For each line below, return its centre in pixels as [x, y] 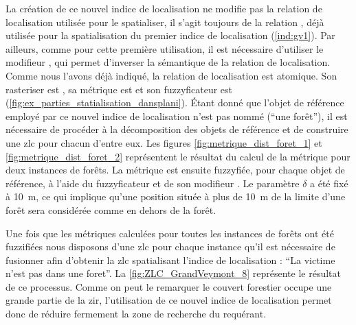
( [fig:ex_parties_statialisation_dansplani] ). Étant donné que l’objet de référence [175, 103]
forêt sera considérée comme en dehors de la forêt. [111, 209]
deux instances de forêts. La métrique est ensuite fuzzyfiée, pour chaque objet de [175, 170]
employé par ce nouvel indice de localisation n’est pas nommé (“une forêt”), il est [177, 116]
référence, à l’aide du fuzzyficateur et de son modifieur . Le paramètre [153, 183]
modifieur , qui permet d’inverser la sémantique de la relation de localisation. [168, 62]
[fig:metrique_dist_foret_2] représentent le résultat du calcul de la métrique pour [178, 156]
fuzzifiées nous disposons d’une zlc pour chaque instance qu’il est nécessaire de [170, 246]
